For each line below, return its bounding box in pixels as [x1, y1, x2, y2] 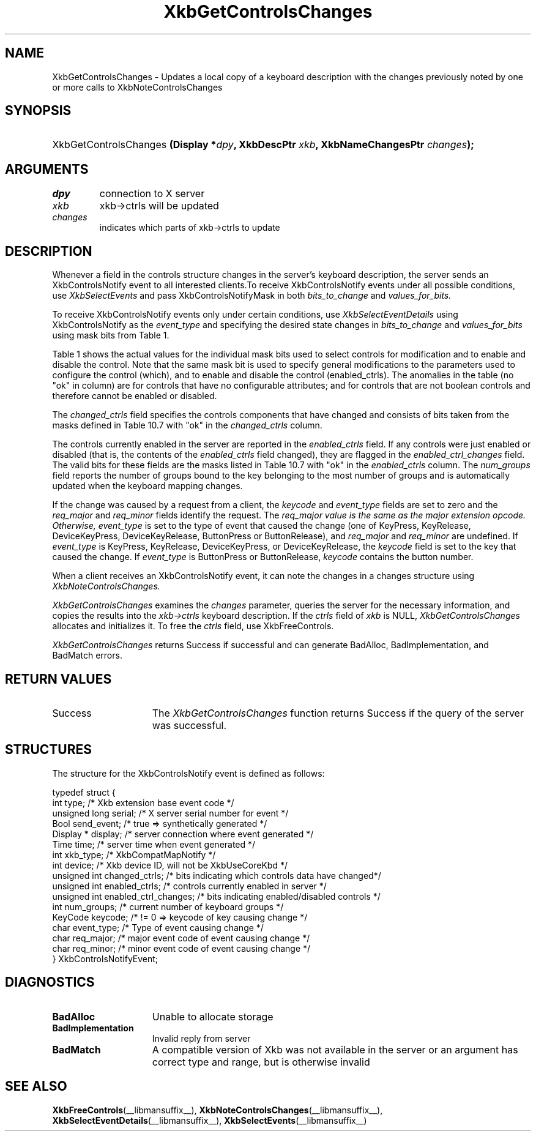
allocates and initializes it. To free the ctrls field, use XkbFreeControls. [52, 621, 334, 632]
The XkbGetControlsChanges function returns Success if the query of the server [152, 706, 524, 719]
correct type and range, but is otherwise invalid [152, 1055, 370, 1068]
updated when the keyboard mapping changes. [52, 480, 243, 491]
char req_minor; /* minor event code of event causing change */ [52, 943, 311, 954]
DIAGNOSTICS [5, 974, 95, 990]
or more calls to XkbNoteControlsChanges [52, 81, 223, 92]
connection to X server [99, 187, 205, 200]
